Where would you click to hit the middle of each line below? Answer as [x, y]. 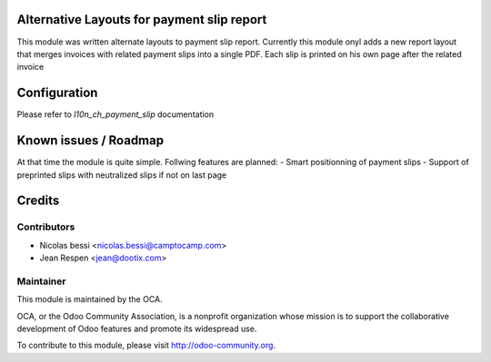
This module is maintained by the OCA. [90, 299]
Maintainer [41, 281]
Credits [38, 201]
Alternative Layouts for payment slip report [142, 20]
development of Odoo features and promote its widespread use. [137, 328]
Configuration [57, 93]
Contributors [46, 227]
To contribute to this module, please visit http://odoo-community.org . [146, 346]
